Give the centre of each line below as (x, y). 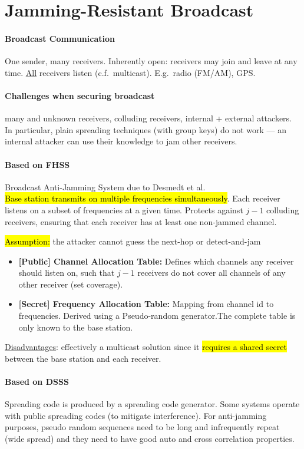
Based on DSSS (37, 382)
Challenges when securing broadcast (80, 95)
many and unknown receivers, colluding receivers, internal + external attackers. (148, 118)
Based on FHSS (37, 164)
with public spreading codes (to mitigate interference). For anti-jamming (136, 415)
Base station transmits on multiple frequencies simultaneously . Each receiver (143, 198)
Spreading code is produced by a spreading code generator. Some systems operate (152, 404)
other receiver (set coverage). (71, 284)
